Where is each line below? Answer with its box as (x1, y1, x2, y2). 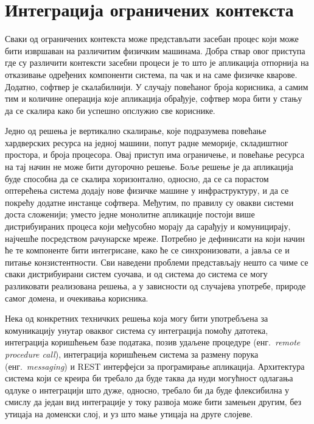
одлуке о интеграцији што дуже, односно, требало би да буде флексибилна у (5, 383, 290, 396)
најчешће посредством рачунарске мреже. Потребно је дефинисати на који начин (5, 231, 305, 244)
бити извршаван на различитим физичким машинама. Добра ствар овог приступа (5, 44, 305, 57)
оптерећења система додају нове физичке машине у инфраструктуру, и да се (5, 184, 289, 197)
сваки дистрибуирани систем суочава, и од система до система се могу (5, 267, 268, 280)
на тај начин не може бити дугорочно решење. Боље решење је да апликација (5, 160, 293, 173)
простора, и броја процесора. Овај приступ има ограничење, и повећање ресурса (5, 148, 304, 161)
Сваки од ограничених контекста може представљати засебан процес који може (5, 32, 299, 45)
